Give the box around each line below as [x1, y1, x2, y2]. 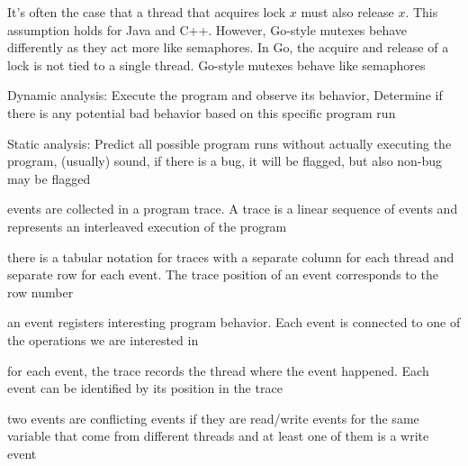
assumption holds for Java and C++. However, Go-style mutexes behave [7, 20, 408, 39]
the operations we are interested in [7, 330, 199, 349]
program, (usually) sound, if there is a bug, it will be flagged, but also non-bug [7, 151, 443, 170]
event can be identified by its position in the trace [7, 379, 283, 397]
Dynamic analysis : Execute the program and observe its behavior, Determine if [7, 86, 443, 105]
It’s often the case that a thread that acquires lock [7, 3, 286, 21]
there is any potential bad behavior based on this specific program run [7, 103, 396, 122]
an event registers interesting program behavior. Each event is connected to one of [7, 313, 461, 332]
